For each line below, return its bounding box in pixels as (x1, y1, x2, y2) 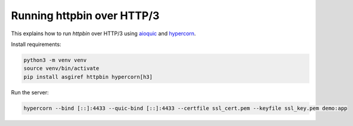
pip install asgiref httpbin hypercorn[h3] (23, 73, 153, 80)
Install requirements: (11, 41, 61, 48)
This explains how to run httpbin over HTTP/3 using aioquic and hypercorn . (11, 30, 196, 37)
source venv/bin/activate (23, 65, 100, 72)
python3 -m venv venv (23, 57, 87, 63)
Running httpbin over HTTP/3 (11, 9, 160, 22)
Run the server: (11, 88, 49, 96)
